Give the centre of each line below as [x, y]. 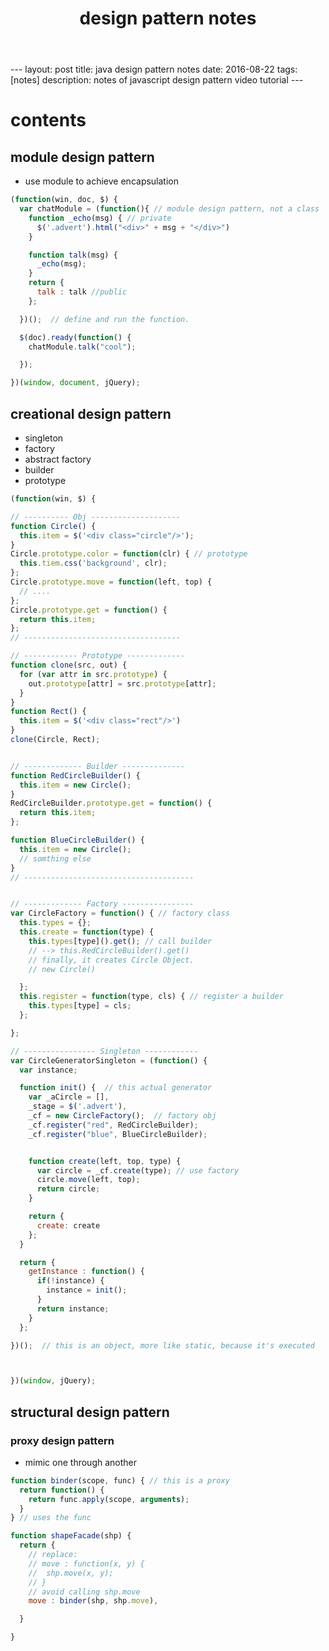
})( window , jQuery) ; [53, 1381]
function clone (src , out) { [69, 665]
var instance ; [48, 1070]
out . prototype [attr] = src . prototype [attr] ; [122, 683]
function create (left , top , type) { [105, 1161]
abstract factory [58, 459]
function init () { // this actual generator [116, 1088]
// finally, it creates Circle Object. [111, 960]
